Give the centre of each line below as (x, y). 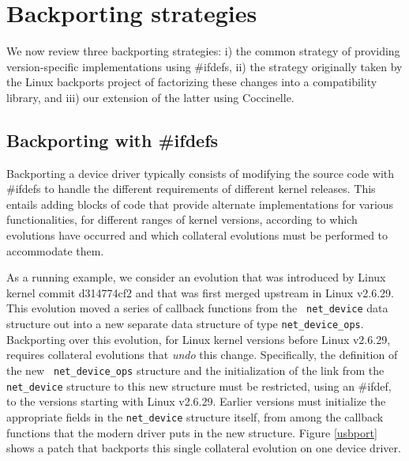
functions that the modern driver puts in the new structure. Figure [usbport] (192, 432)
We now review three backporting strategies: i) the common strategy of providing (203, 51)
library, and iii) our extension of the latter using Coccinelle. (150, 97)
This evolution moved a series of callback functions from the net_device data (197, 308)
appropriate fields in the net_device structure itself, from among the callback (195, 416)
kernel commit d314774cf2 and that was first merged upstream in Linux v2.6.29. (200, 292)
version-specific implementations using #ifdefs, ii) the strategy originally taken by (204, 66)
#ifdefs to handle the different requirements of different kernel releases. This (191, 189)
